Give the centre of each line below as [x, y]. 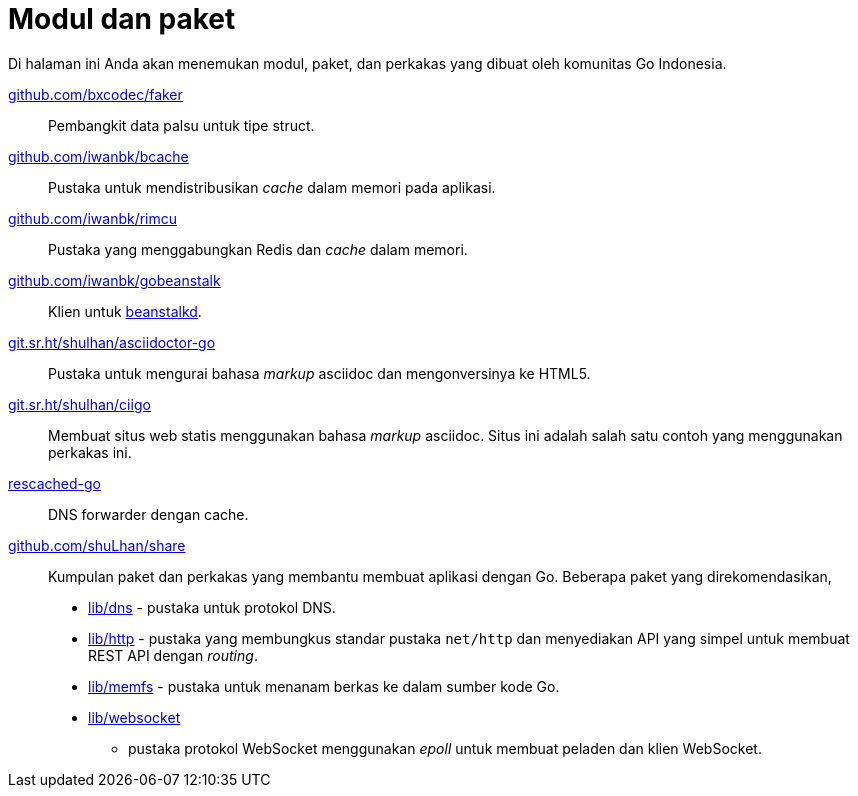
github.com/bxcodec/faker [95, 94]
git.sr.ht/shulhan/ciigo [79, 404]
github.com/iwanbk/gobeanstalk [114, 280]
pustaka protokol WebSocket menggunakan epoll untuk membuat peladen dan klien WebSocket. [445, 748]
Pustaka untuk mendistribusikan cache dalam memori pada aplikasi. [272, 187]
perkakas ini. [90, 452]
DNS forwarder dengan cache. [148, 514]
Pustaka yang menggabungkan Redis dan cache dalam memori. [258, 249]
